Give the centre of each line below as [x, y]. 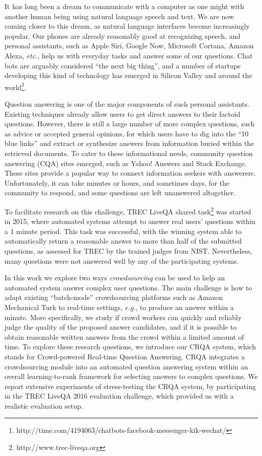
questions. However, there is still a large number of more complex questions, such [130, 124]
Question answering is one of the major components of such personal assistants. [127, 104]
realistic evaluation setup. [44, 405]
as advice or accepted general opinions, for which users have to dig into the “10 [126, 133]
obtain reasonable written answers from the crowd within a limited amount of [124, 336]
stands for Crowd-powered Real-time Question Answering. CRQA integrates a [125, 356]
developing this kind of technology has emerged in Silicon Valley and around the [128, 75]
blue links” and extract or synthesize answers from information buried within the [129, 143]
